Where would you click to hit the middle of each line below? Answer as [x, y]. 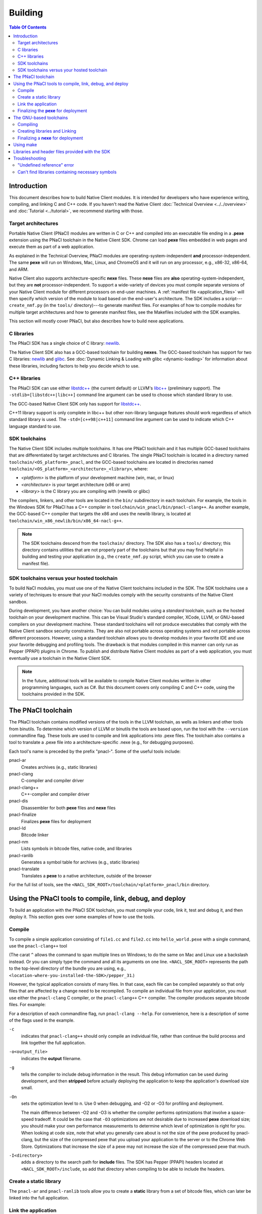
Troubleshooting [30, 158]
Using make [25, 145]
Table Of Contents [28, 27]
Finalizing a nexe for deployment [50, 138]
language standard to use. [35, 426]
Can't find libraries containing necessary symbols [67, 172]
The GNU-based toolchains [41, 118]
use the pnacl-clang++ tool [38, 946]
